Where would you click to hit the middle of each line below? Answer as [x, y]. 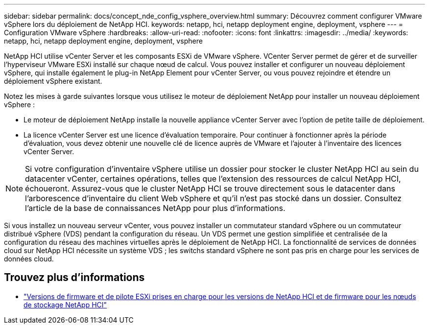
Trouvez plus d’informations [74, 278]
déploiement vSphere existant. [53, 81]
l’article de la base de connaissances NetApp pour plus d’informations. [155, 208]
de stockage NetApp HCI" [65, 305]
